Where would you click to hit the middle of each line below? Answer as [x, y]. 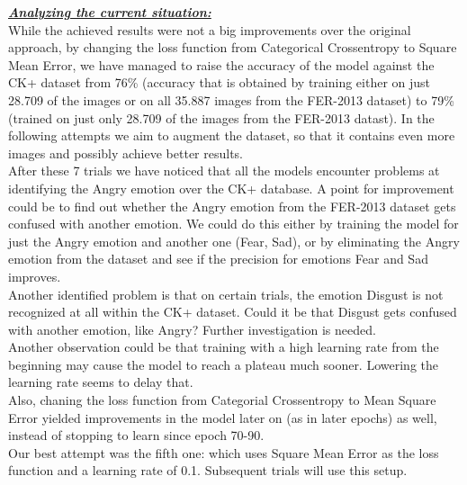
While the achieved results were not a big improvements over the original [210, 29]
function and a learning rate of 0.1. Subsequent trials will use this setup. [208, 470]
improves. [35, 276]
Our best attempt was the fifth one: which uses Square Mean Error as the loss [224, 452]
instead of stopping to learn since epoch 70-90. [136, 435]
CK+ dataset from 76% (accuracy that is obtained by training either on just [220, 82]
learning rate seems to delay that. [101, 382]
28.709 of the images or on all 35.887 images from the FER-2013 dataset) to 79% [231, 99]
